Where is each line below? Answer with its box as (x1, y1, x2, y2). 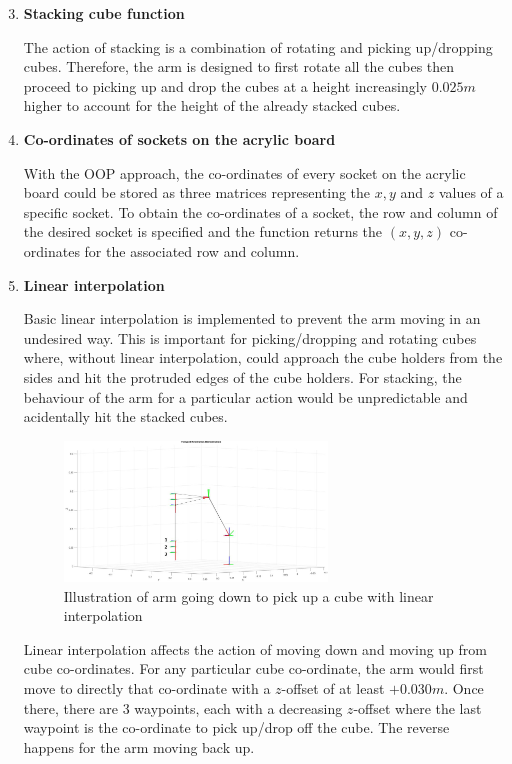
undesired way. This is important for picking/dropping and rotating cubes (23, 327, 477, 348)
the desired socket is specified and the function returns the (23, 221, 383, 242)
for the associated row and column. (84, 240, 300, 261)
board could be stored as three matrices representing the (23, 182, 371, 203)
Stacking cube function (23, 3, 185, 23)
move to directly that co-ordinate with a (23, 677, 271, 698)
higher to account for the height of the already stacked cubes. (23, 95, 401, 116)
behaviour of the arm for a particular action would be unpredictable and (23, 386, 468, 407)
